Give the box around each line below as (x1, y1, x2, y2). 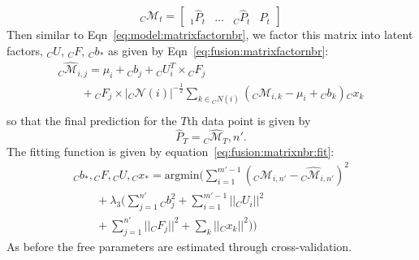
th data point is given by (187, 111, 311, 128)
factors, (6, 41, 43, 58)
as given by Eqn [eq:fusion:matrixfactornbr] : (107, 41, 329, 58)
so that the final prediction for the (6, 111, 177, 128)
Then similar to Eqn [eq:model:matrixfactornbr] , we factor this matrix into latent (6, 26, 413, 42)
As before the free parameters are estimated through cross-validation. (6, 237, 352, 254)
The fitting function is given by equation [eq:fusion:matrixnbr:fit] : (6, 142, 335, 159)
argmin (164, 169, 200, 181)
